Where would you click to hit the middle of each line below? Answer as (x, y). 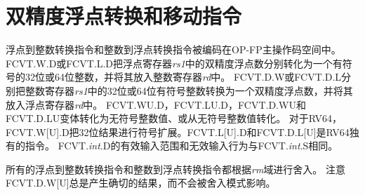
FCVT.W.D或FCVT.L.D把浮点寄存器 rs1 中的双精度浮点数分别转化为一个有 (174, 63)
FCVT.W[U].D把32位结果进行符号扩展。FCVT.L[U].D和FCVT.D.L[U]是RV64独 (182, 132)
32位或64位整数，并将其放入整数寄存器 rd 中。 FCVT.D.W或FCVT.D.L (183, 77)
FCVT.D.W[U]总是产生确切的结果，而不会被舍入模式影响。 (141, 183)
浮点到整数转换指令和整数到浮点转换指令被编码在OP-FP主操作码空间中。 (173, 49)
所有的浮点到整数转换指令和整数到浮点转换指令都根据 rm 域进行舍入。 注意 (176, 169)
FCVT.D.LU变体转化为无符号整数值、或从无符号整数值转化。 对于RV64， (174, 118)
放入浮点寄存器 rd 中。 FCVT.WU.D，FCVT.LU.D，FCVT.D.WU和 (156, 104)
